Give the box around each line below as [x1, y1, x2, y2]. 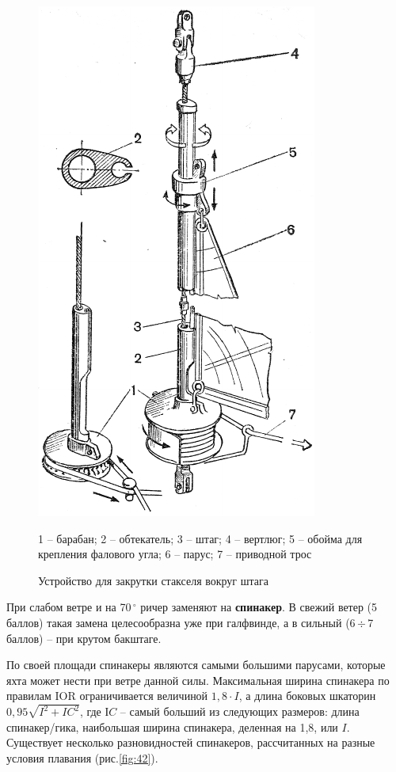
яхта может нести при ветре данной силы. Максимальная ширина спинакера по [6, 671, 390, 688]
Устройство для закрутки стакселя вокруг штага [38, 572, 269, 588]
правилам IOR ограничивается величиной [6, 687, 208, 704]
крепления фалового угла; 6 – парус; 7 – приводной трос [38, 546, 312, 562]
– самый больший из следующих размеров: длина [120, 703, 360, 720]
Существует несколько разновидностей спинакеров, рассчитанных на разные [6, 734, 375, 751]
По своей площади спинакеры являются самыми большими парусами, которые [6, 656, 386, 673]
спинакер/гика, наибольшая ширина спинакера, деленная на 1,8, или [6, 718, 338, 735]
